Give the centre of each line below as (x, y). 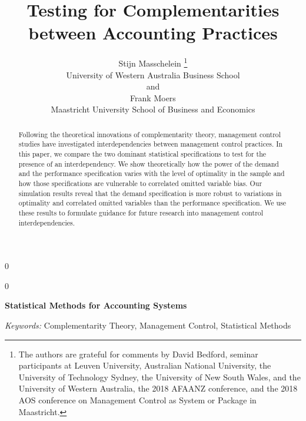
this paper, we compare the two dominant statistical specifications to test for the (142, 154)
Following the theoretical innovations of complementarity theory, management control (150, 134)
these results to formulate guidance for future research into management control (141, 212)
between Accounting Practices (153, 33)
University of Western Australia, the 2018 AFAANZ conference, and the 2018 (158, 388)
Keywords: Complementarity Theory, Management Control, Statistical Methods (148, 325)
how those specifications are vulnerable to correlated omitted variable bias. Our (140, 183)
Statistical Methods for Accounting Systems (96, 305)
